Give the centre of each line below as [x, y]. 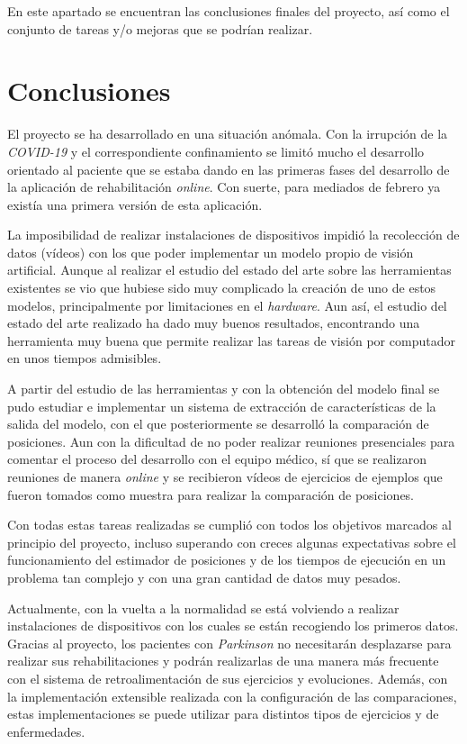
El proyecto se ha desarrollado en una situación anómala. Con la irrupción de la [228, 134]
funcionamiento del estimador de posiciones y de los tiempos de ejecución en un [227, 560]
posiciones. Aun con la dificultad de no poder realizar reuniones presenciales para [231, 441]
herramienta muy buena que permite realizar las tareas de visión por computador [231, 340]
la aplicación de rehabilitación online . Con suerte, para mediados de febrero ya [224, 187]
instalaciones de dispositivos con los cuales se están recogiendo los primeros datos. [233, 626]
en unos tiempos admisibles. [85, 358]
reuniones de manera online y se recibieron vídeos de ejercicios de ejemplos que [225, 476]
